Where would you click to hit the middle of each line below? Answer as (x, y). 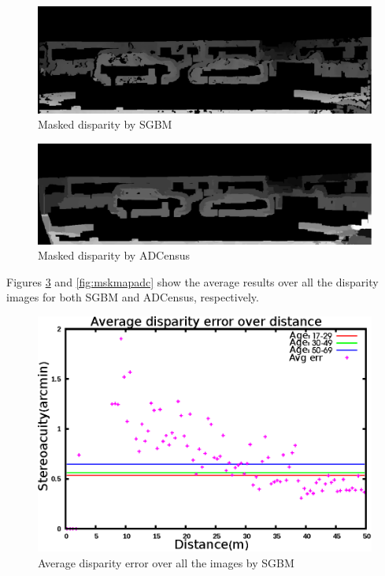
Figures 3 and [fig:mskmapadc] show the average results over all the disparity (192, 281)
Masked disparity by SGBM (105, 124)
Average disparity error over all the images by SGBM (166, 562)
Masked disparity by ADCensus (114, 255)
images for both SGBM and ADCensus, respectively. (133, 297)
